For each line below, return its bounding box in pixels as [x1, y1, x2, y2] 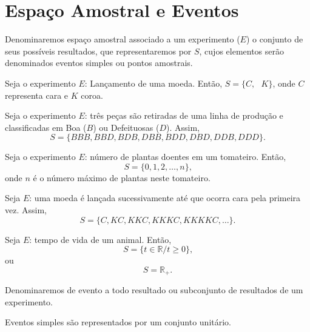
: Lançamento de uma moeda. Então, [84, 76, 223, 89]
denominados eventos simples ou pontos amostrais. [5, 56, 193, 69]
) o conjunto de [246, 33, 303, 45]
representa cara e [5, 88, 69, 101]
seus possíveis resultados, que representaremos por [5, 44, 192, 57]
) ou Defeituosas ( [93, 121, 160, 133]
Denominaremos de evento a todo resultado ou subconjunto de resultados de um [5, 284, 303, 296]
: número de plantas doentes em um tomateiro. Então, [84, 150, 286, 163]
